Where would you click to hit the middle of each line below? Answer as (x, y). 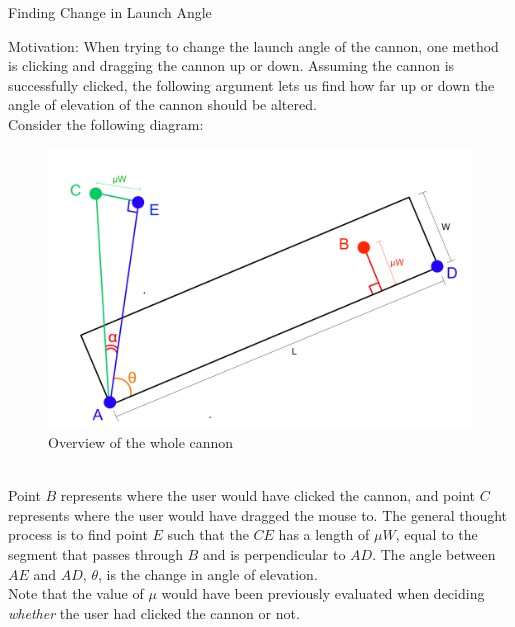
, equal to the (436, 534)
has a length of (324, 534)
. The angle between (434, 554)
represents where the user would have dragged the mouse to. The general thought (258, 514)
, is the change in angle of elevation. (207, 573)
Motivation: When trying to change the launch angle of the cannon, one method (253, 45)
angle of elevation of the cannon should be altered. (162, 104)
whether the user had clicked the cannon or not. (154, 612)
